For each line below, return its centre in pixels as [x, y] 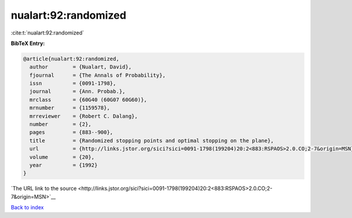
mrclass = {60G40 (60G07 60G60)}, [88, 100]
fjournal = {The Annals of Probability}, [98, 75]
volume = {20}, [62, 157]
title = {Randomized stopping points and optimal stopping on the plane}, [152, 141]
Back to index [27, 207]
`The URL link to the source [44, 188]
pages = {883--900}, [72, 132]
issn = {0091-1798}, [73, 84]
